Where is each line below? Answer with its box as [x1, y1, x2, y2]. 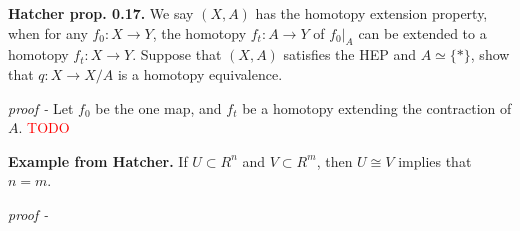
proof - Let [8, 97, 74, 118]
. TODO [18, 117, 70, 138]
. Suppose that [132, 44, 222, 65]
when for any [8, 22, 88, 43]
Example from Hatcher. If [8, 150, 188, 171]
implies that [398, 150, 472, 171]
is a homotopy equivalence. [117, 63, 283, 84]
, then [316, 150, 353, 171]
